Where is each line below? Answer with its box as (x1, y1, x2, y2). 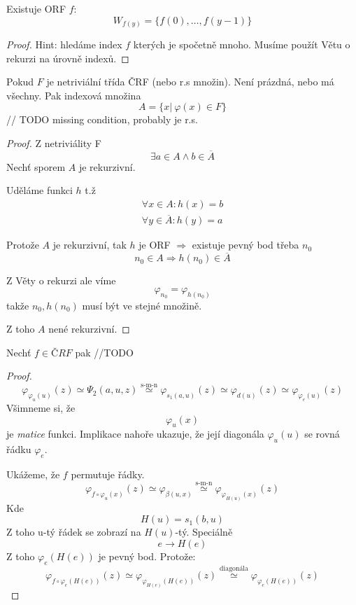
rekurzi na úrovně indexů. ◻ (6, 50, 129, 65)
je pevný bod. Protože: (98, 548, 196, 563)
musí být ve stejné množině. (82, 298, 202, 312)
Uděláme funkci (6, 183, 73, 197)
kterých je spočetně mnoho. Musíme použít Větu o (133, 37, 350, 52)
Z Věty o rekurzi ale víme (6, 273, 116, 288)
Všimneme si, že (6, 400, 76, 415)
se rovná (304, 426, 340, 441)
